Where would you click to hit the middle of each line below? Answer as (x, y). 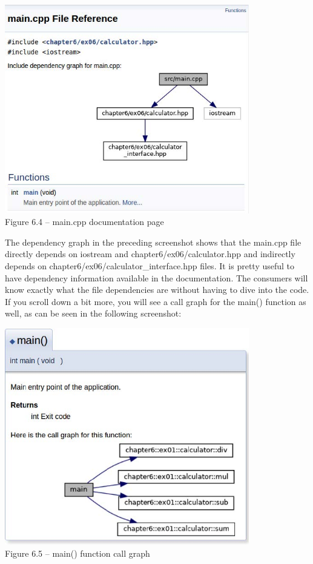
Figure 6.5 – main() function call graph (77, 553)
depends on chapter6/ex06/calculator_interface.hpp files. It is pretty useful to (150, 266)
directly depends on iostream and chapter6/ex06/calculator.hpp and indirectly (150, 254)
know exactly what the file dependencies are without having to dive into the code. (157, 290)
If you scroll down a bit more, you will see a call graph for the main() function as (156, 301)
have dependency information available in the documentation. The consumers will (156, 277)
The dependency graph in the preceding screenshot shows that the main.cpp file (153, 242)
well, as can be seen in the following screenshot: (93, 313)
